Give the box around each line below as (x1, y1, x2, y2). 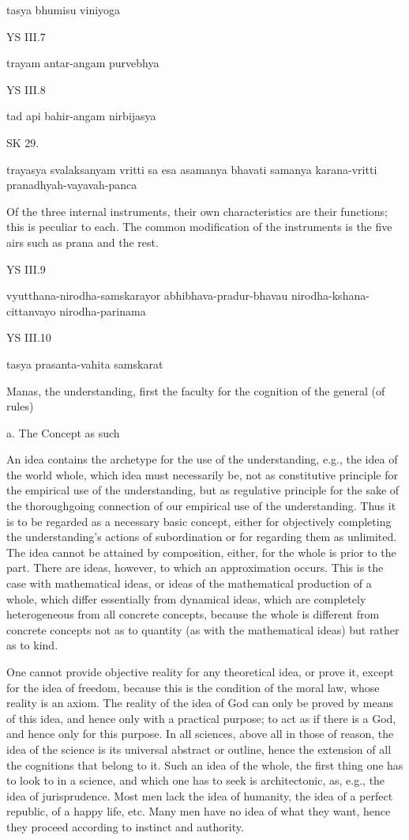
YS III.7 (6, 28, 46, 44)
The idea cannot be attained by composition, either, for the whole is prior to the (6, 543, 396, 560)
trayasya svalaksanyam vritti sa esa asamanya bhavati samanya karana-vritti (6, 161, 377, 177)
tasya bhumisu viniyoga (6, 2, 121, 17)
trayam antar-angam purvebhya (6, 55, 159, 71)
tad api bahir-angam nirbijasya (6, 108, 156, 124)
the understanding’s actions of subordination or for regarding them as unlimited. (6, 528, 397, 545)
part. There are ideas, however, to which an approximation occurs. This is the (6, 559, 384, 576)
